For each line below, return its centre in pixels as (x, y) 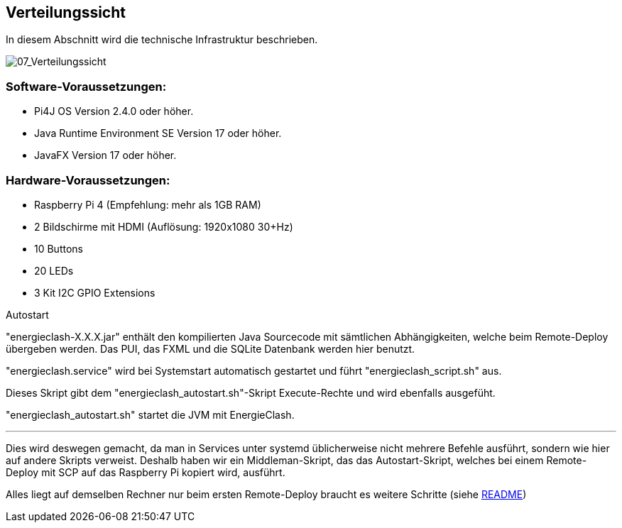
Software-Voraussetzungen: (86, 86)
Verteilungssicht (66, 12)
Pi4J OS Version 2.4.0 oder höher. (114, 111)
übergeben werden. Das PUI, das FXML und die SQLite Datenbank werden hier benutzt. (211, 348)
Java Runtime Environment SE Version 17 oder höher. (158, 133)
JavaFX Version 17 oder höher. (105, 155)
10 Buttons (59, 248)
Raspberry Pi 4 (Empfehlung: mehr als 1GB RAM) (148, 204)
